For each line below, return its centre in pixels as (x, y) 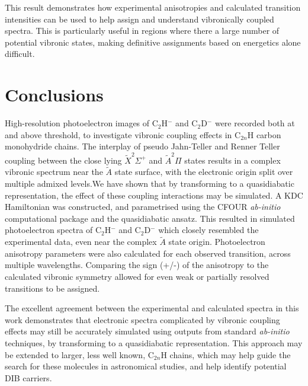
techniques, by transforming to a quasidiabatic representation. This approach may (154, 342)
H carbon (264, 134)
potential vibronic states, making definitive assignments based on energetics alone (153, 42)
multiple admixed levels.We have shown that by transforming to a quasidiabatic (150, 183)
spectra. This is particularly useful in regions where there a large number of (142, 31)
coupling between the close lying (63, 160)
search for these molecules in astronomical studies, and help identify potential (146, 366)
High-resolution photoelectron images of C (81, 123)
